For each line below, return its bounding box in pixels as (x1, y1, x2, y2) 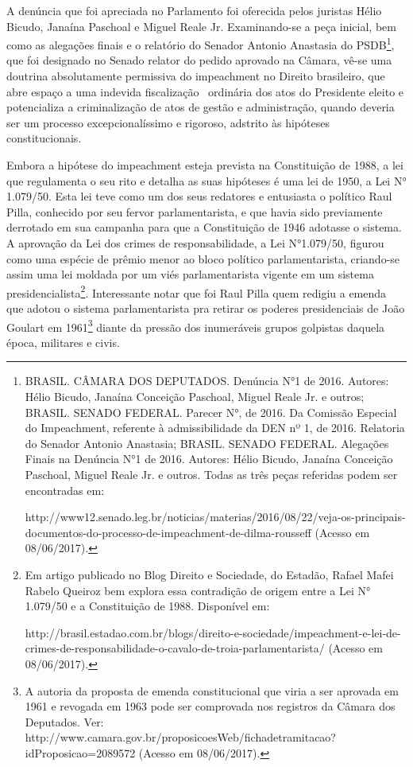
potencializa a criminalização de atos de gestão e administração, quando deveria (6, 99, 395, 115)
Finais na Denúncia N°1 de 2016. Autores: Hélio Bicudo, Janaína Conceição (25, 450, 393, 467)
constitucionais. (6, 130, 82, 146)
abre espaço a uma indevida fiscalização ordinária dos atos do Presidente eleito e (6, 83, 404, 99)
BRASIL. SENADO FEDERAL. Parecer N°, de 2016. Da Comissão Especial (25, 403, 397, 420)
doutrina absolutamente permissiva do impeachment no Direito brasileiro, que (6, 68, 385, 84)
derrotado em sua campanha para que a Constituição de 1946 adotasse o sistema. (6, 219, 402, 236)
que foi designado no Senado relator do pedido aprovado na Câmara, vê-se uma (6, 52, 392, 68)
